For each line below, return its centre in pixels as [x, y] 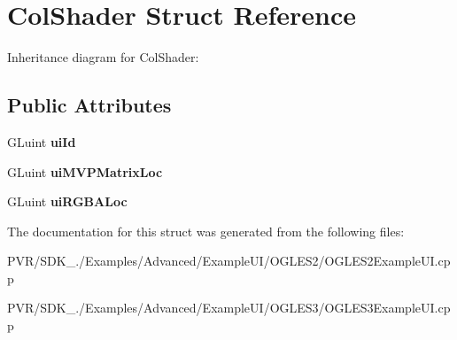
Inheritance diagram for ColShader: [103, 57]
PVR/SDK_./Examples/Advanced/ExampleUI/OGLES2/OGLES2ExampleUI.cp [229, 261]
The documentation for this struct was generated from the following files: [206, 231]
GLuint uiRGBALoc [67, 201]
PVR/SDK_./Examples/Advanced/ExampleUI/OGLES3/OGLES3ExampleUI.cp [229, 308]
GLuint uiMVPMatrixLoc [85, 171]
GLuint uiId [42, 141]
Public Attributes [89, 105]
